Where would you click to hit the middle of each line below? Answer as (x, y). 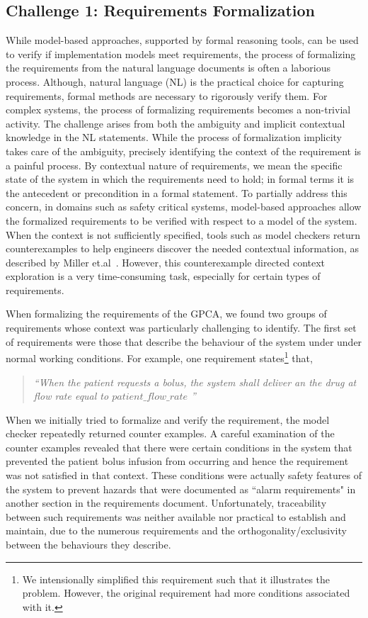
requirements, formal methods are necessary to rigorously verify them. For (167, 95)
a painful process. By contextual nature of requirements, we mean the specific (174, 165)
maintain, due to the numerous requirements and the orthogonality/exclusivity (176, 530)
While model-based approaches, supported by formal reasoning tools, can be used (182, 40)
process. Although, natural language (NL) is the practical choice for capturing (175, 81)
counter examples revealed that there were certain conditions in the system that (179, 447)
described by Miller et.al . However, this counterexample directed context (166, 262)
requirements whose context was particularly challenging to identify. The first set (181, 328)
